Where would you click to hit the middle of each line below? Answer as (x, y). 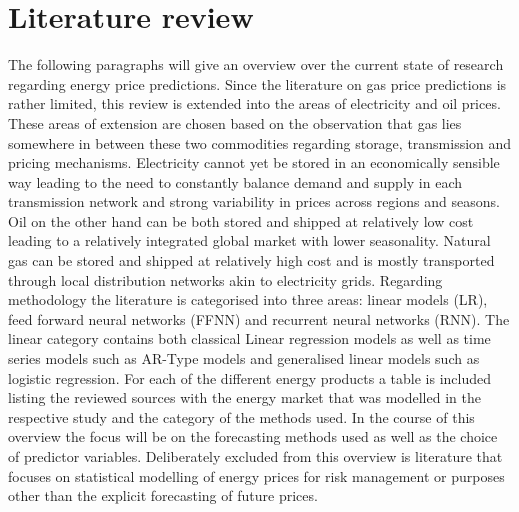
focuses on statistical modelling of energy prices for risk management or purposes (256, 475)
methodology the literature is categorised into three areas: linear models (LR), (248, 299)
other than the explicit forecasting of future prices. (163, 495)
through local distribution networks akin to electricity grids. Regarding (225, 279)
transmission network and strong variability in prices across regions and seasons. (254, 201)
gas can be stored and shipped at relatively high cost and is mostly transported (251, 260)
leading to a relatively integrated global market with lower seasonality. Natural (249, 240)
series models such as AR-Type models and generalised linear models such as (244, 358)
